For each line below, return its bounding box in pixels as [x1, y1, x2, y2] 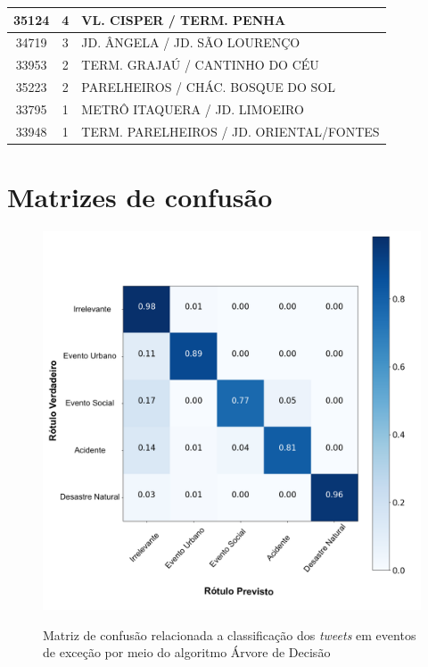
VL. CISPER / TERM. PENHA [81, 10, 286, 29]
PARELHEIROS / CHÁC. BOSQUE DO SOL [81, 78, 336, 96]
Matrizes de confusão [7, 179, 273, 214]
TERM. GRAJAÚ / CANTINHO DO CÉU [81, 55, 319, 74]
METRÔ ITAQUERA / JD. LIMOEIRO [81, 99, 304, 118]
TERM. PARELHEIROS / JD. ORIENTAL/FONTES [81, 121, 380, 140]
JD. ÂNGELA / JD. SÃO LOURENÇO [81, 33, 300, 52]
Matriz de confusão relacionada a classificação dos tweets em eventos [43, 625, 416, 644]
